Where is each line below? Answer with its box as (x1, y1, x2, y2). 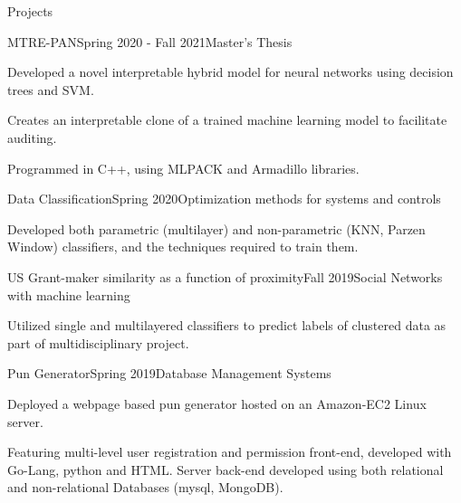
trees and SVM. (7, 80, 94, 99)
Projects (7, 2, 53, 20)
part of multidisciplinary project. (7, 333, 189, 352)
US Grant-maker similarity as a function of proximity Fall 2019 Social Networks (7, 267, 443, 286)
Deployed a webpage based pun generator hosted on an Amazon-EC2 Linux (7, 394, 427, 413)
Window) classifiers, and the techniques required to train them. (7, 237, 359, 256)
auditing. (7, 128, 57, 147)
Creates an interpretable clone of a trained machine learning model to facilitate (7, 110, 447, 129)
